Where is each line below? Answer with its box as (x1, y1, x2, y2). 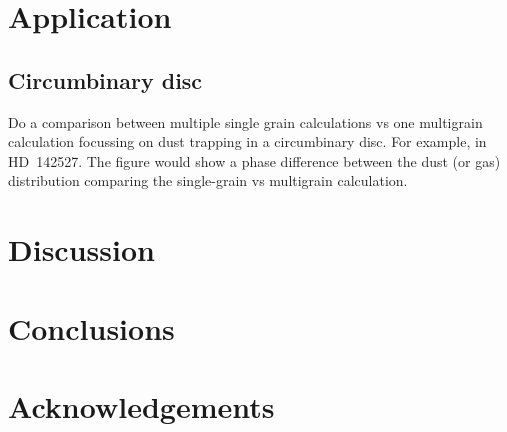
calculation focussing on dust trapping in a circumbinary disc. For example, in (8, 131, 487, 152)
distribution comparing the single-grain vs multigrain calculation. (8, 170, 408, 191)
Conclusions (8, 307, 175, 348)
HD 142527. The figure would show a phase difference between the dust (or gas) (8, 150, 501, 171)
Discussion (8, 229, 155, 270)
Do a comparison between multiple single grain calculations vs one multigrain (8, 111, 483, 132)
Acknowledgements (8, 385, 275, 426)
